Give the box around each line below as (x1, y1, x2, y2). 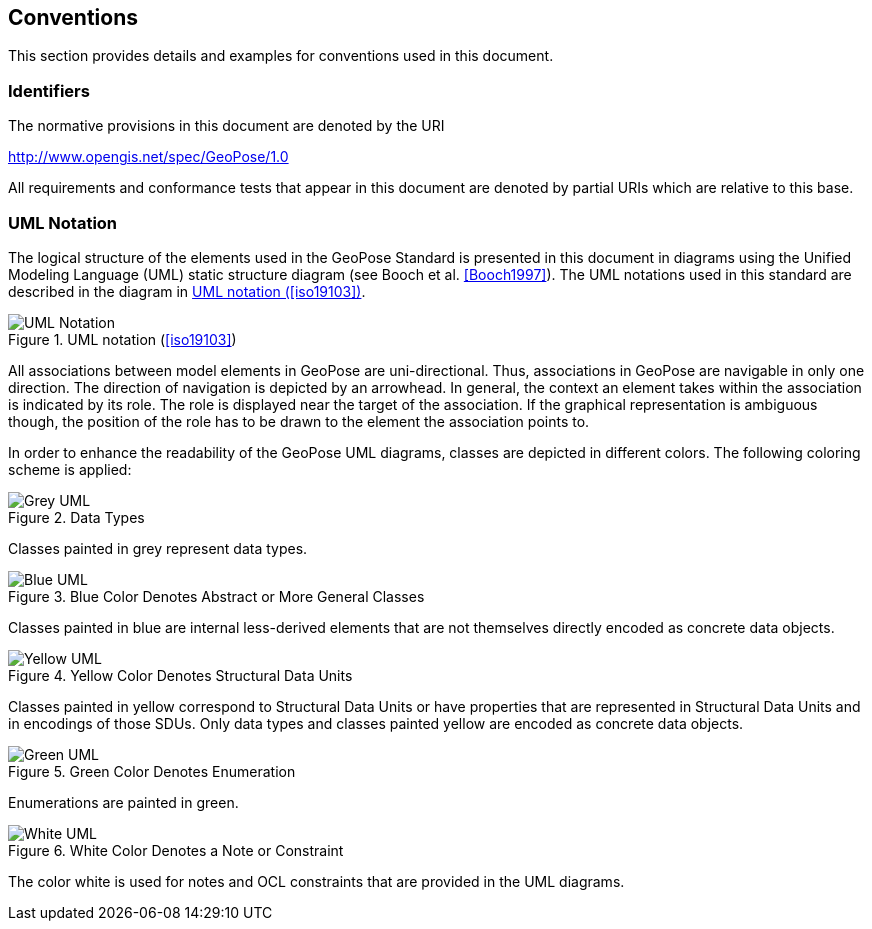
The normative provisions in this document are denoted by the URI (8, 117, 445, 135)
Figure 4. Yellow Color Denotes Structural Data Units (8, 666, 353, 684)
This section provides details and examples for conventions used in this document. (8, 47, 554, 65)
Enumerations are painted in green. (8, 793, 239, 811)
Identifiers (8, 80, 90, 101)
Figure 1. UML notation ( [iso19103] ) (8, 330, 237, 348)
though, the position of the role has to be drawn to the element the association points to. (8, 412, 590, 430)
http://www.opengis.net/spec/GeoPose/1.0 (8, 148, 289, 166)
